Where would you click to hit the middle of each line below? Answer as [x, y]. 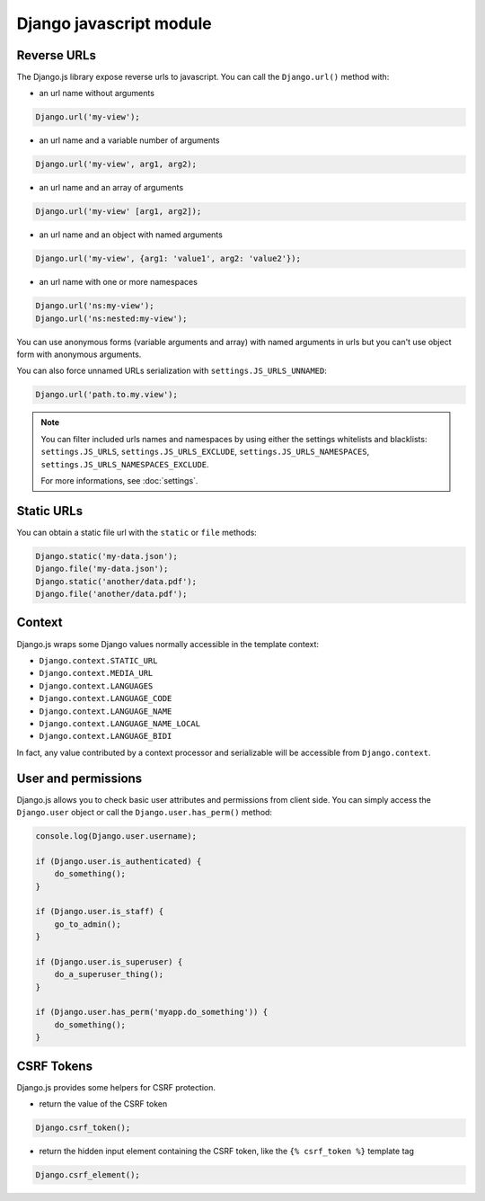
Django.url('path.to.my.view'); [107, 395]
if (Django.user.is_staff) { [100, 912]
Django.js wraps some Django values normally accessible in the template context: [168, 644]
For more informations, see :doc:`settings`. [119, 480]
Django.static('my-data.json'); [107, 556]
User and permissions [79, 778]
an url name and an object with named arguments [131, 235]
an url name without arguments [97, 93]
